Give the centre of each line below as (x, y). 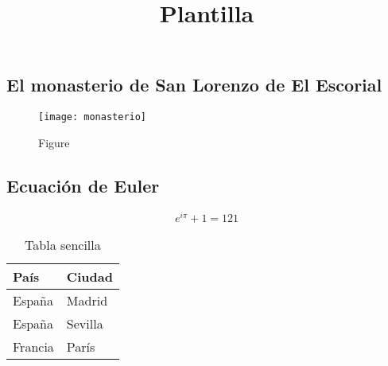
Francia (33, 346)
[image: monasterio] (93, 117)
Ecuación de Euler (83, 185)
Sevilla (85, 323)
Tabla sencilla (63, 244)
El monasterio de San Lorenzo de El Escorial (194, 85)
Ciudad (89, 276)
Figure (54, 142)
